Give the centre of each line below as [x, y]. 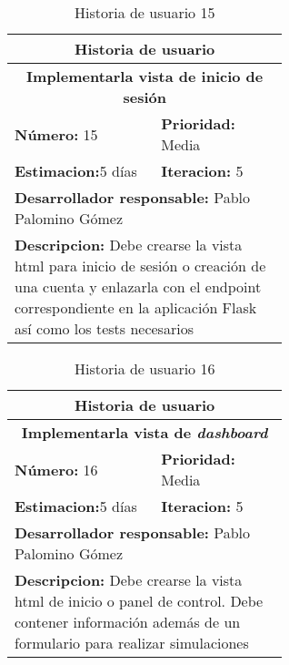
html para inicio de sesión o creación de [140, 266]
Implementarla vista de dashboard [144, 432]
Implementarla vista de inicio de [145, 76]
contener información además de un [128, 622]
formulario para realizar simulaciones [132, 643]
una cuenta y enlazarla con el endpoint [138, 286]
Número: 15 [56, 134]
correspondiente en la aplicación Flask [136, 307]
